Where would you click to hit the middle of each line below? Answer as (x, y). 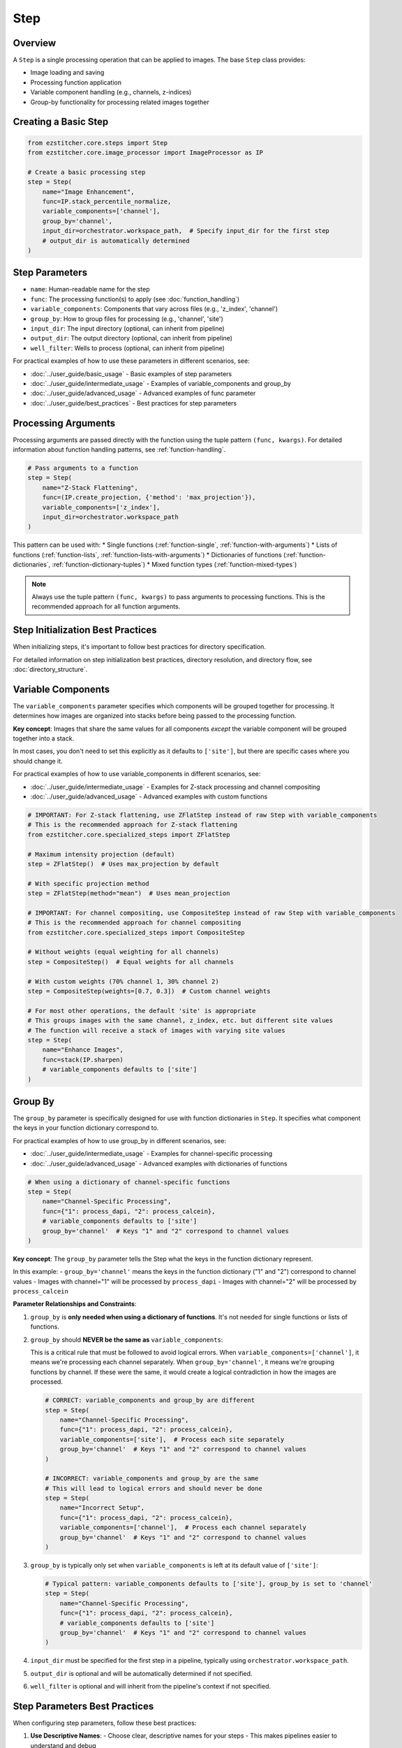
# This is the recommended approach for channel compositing (134, 923)
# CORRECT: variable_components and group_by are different (150, 1400)
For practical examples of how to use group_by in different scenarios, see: (120, 1140)
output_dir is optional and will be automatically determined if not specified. (141, 1673)
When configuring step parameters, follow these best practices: (105, 1723)
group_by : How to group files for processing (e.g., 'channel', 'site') (127, 319)
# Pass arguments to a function (83, 468)
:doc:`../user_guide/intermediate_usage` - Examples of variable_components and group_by (161, 383)
